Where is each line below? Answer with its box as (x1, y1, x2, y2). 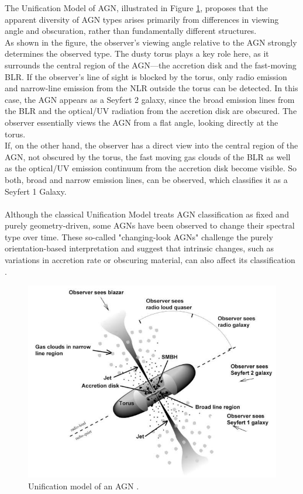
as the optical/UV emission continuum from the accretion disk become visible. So (5, 162, 297, 174)
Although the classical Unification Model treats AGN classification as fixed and (5, 208, 289, 220)
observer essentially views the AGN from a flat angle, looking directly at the (5, 116, 278, 128)
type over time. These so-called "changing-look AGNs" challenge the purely (5, 230, 273, 243)
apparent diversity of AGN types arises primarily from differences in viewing (5, 13, 279, 25)
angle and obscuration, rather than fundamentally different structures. (5, 25, 257, 37)
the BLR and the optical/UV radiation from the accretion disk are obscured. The (5, 105, 297, 117)
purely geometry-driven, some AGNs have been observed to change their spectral (5, 219, 295, 232)
